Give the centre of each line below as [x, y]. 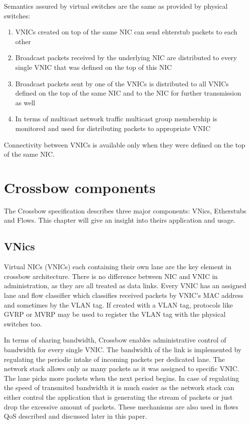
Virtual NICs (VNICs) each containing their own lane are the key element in [118, 267]
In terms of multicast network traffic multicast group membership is [116, 119]
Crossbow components [80, 187]
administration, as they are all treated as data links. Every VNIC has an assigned [125, 285]
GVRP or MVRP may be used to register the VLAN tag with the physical [115, 314]
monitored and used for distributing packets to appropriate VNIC [113, 128]
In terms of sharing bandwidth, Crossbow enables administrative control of [115, 340]
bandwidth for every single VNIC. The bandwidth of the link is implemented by [123, 349]
